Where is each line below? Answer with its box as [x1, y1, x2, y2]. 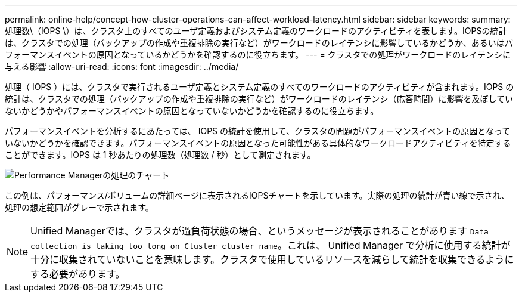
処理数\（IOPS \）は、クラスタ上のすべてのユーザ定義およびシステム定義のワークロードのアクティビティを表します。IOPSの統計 [5, 26, 507, 36]
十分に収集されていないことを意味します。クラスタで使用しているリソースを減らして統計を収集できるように [30, 253, 514, 265]
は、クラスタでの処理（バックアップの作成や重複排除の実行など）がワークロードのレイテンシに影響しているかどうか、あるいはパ [5, 38, 513, 48]
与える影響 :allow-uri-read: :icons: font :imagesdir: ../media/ [5, 61, 239, 72]
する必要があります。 [30, 268, 125, 280]
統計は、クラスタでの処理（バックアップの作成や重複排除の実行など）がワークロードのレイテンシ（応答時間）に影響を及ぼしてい [5, 94, 514, 104]
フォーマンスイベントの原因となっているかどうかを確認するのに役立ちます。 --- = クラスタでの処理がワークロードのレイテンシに [5, 49, 511, 60]
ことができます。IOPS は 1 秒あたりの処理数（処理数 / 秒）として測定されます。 [5, 150, 316, 160]
